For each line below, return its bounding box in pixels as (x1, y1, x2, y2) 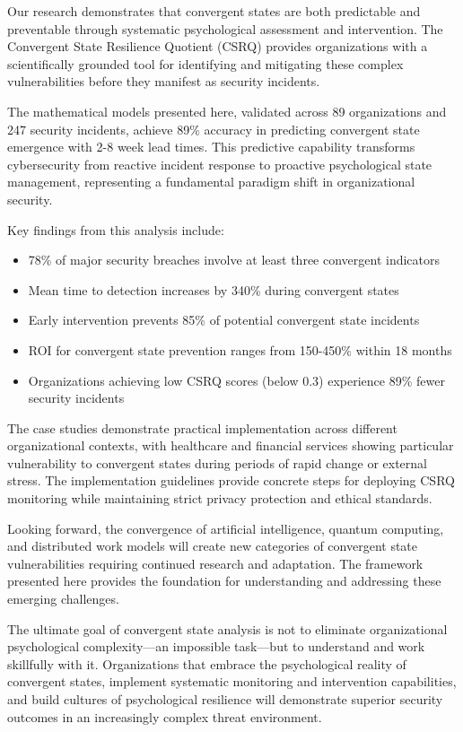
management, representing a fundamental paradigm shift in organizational (7, 172, 415, 191)
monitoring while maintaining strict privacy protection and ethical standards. (7, 489, 432, 508)
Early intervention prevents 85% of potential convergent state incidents (28, 310, 420, 329)
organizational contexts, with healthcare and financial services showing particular (7, 436, 454, 455)
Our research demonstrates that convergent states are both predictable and (7, 2, 421, 20)
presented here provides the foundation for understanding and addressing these (7, 571, 441, 590)
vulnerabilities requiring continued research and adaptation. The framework (7, 553, 424, 572)
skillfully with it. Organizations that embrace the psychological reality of (7, 654, 406, 673)
